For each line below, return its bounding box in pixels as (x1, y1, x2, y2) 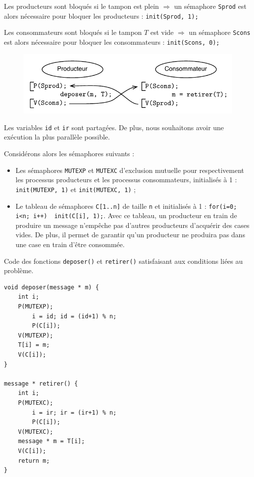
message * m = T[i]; (18, 438, 85, 445)
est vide (150, 27, 174, 37)
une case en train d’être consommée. (15, 239, 125, 250)
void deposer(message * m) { (4, 283, 99, 291)
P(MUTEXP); (18, 303, 54, 310)
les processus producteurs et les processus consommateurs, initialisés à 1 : (15, 174, 237, 185)
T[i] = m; (18, 341, 50, 349)
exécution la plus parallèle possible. (4, 132, 110, 142)
